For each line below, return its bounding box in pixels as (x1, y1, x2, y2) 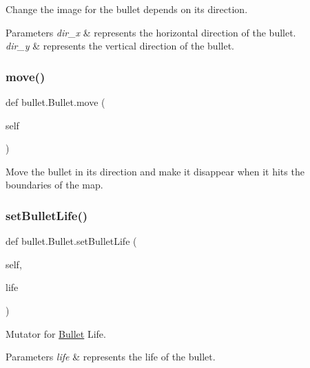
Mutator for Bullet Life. (6, 326, 106, 340)
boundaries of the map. (6, 177, 103, 192)
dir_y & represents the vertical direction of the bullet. (6, 39, 234, 53)
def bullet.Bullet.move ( (6, 95, 105, 109)
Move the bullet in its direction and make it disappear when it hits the (6, 164, 304, 178)
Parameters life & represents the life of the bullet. (6, 349, 216, 364)
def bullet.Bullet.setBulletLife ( (6, 234, 137, 248)
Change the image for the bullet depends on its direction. (6, 2, 248, 16)
